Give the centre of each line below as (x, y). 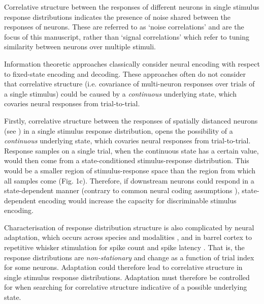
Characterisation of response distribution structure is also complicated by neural (129, 227)
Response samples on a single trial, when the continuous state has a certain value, (131, 150)
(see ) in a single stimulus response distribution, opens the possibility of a (119, 130)
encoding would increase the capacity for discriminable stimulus (137, 200)
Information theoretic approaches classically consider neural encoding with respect (132, 63)
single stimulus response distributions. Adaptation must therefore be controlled (127, 277)
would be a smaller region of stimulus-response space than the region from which (130, 170)
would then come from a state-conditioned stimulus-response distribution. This (127, 160)
